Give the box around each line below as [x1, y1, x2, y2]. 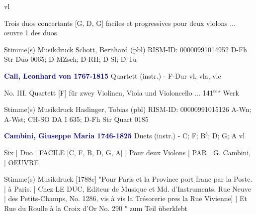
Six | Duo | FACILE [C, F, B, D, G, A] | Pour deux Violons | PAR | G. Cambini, [4, 147, 251, 157]
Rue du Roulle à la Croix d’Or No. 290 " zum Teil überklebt [4, 203, 187, 213]
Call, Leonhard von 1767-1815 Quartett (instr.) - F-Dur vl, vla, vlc [4, 70, 221, 81]
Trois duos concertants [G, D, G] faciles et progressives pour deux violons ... [4, 17, 236, 28]
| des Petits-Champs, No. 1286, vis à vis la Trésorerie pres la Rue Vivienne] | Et [4, 193, 247, 204]
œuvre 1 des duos [4, 27, 57, 38]
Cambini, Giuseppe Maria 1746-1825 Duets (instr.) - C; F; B [4, 130, 206, 141]
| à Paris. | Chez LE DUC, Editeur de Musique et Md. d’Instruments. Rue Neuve [4, 183, 252, 194]
